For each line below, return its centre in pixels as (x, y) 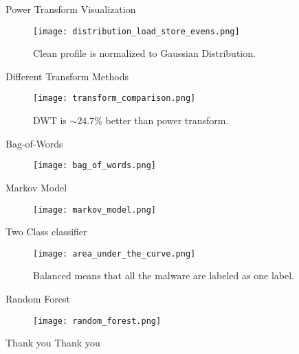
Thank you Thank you (53, 343)
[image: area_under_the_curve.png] (114, 253)
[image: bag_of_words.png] (95, 166)
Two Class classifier (46, 232)
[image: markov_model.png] (95, 210)
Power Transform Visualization (71, 9)
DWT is (50, 120)
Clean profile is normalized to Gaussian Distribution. (144, 53)
